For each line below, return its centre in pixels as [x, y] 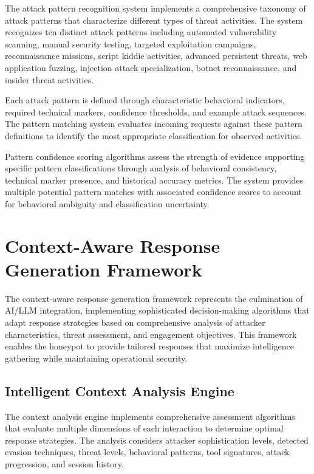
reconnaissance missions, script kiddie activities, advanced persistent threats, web [156, 56]
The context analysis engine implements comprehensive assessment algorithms [150, 416]
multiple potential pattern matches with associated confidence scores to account [153, 192]
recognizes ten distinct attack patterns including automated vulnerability [141, 32]
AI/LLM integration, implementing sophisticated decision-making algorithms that [157, 310]
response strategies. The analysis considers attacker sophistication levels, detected [157, 440]
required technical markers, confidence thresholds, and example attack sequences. [156, 112]
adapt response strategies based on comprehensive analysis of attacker [135, 322]
